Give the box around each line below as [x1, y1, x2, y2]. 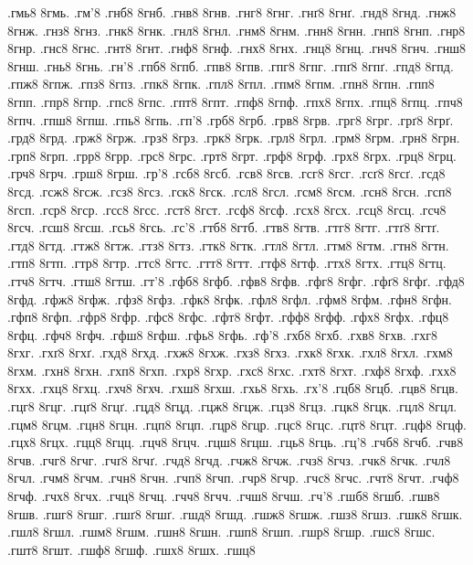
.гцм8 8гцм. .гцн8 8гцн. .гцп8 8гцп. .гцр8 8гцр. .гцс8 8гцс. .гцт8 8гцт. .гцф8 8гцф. [7, 414, 467, 433]
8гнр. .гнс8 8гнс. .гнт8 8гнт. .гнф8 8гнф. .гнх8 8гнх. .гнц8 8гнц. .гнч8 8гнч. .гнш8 [7, 38, 467, 58]
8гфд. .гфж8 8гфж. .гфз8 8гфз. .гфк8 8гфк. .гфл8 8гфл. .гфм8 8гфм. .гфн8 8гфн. [7, 289, 452, 308]
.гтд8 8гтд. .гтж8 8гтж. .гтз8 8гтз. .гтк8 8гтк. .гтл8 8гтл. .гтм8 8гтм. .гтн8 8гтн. [7, 235, 449, 254]
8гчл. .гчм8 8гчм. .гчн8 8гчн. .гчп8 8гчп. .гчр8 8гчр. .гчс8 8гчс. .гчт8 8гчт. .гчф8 [7, 468, 459, 487]
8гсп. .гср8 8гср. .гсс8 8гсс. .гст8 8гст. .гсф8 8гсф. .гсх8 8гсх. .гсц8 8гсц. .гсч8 [7, 199, 447, 219]
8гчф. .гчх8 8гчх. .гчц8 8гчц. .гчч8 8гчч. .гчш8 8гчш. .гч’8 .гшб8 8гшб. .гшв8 [7, 486, 440, 506]
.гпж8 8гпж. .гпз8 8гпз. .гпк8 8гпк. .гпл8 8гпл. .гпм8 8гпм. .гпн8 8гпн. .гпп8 [7, 74, 435, 93]
